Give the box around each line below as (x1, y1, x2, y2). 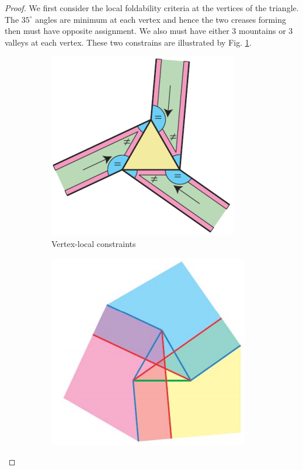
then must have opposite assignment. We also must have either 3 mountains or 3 (5, 25, 293, 37)
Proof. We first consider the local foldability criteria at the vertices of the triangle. (5, 2, 299, 13)
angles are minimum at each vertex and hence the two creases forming (35, 13, 286, 25)
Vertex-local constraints (51, 237, 136, 249)
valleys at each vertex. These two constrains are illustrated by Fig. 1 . (5, 36, 252, 48)
